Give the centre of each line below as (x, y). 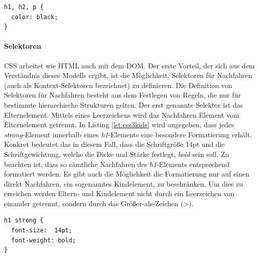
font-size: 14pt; (42, 231)
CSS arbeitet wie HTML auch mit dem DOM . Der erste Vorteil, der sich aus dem (129, 65)
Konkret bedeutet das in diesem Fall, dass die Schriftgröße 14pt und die (114, 144)
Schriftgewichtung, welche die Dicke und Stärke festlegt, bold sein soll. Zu (117, 154)
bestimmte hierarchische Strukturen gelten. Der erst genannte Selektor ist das (124, 104)
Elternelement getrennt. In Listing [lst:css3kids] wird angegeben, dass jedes (119, 124)
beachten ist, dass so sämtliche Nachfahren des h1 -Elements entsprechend (117, 164)
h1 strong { (24, 221)
